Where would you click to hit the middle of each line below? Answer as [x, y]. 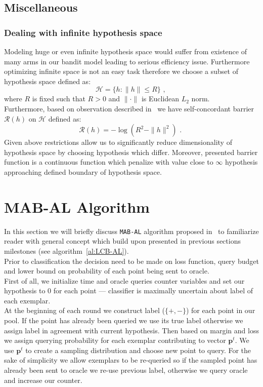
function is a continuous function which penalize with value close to [109, 162]
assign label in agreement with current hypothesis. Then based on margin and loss [131, 330]
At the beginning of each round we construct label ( [84, 310]
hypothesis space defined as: [48, 81]
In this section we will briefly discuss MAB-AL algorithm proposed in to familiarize [131, 231]
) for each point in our [221, 310]
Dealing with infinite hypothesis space [83, 32]
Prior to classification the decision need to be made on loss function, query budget [131, 261]
